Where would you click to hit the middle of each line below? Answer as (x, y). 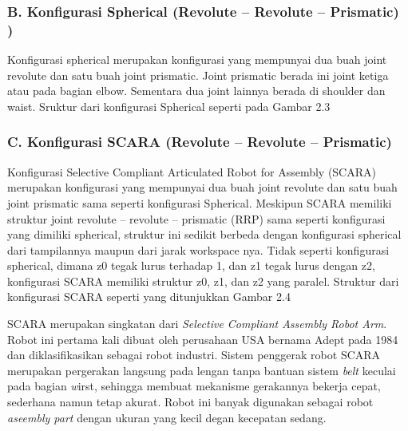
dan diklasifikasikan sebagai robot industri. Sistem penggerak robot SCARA (194, 355)
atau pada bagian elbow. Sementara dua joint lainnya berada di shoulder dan (196, 91)
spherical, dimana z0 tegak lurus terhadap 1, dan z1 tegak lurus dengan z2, (191, 265)
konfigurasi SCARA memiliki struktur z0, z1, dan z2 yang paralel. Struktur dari (203, 281)
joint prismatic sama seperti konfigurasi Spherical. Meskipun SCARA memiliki (200, 202)
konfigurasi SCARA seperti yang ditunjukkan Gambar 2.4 (149, 297)
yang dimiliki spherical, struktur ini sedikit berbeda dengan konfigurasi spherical (204, 234)
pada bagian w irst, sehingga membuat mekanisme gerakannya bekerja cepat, (194, 386)
